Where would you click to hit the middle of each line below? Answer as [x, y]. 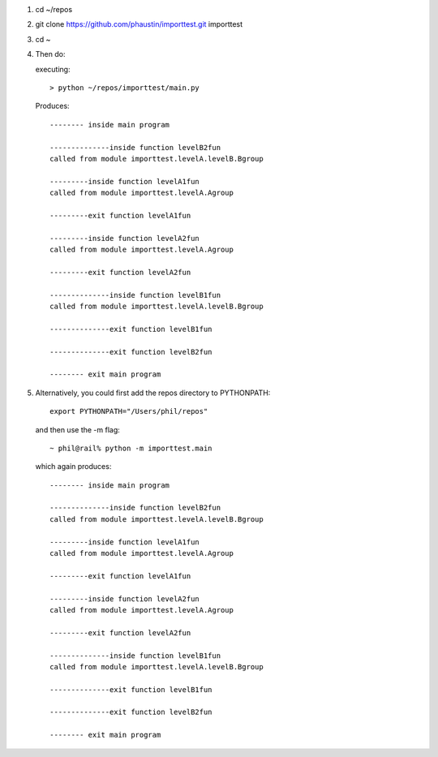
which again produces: [73, 467]
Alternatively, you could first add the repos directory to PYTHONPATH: [153, 393]
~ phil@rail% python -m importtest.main [131, 448]
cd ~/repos [54, 9]
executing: [53, 69]
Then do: [50, 54]
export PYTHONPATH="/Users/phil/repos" [129, 411]
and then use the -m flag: [78, 429]
